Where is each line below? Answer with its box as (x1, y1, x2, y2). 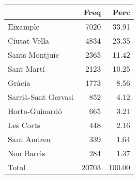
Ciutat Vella (8, 35, 49, 46)
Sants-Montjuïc (8, 49, 59, 60)
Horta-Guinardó (8, 105, 62, 116)
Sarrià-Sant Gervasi (8, 91, 74, 102)
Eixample (8, 21, 40, 32)
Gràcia (8, 77, 31, 88)
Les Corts (8, 119, 41, 130)
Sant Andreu (8, 133, 51, 145)
